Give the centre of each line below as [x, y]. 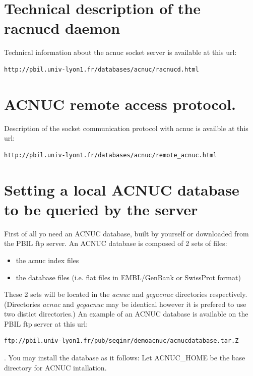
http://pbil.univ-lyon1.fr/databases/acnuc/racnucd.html [102, 69]
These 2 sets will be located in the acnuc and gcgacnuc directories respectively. [126, 294]
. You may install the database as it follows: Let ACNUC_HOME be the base [125, 358]
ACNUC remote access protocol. [120, 104]
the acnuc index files [47, 260]
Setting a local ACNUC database [122, 189]
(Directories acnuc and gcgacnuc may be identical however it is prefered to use [125, 304]
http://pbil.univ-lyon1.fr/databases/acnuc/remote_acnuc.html [111, 155]
